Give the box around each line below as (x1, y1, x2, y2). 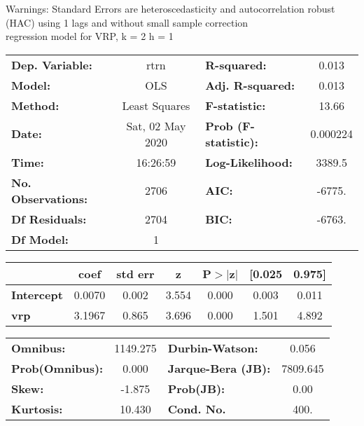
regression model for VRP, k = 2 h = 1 (6, 29, 174, 43)
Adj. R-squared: (205, 76, 295, 93)
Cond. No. (167, 400, 226, 417)
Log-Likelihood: (205, 153, 293, 170)
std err (116, 265, 155, 282)
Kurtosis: (11, 400, 63, 417)
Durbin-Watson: (167, 339, 258, 356)
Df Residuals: (11, 210, 87, 227)
